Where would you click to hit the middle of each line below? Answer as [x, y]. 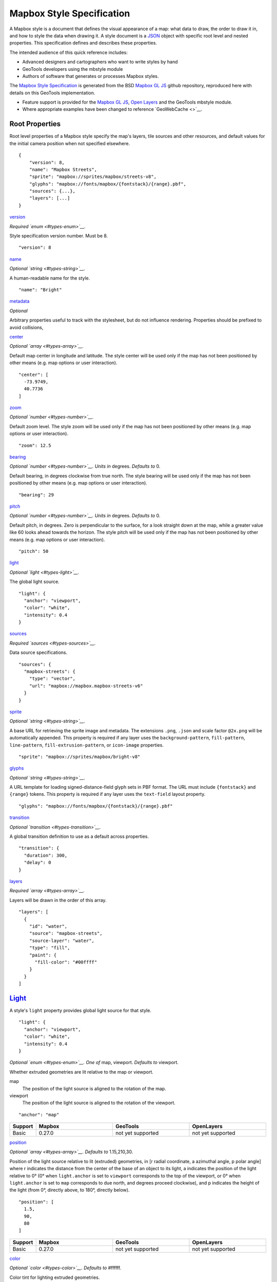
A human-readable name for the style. [50, 278]
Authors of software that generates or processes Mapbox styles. [91, 76]
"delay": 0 [37, 863]
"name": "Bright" [40, 290]
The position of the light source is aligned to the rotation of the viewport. [99, 1103]
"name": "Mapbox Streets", [63, 169]
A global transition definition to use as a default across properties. [79, 836]
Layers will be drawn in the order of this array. [58, 900]
